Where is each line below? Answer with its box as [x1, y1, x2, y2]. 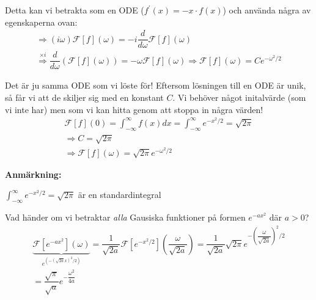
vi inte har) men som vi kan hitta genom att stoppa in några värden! [5, 103, 263, 115]
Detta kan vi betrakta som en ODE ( [5, 4, 144, 16]
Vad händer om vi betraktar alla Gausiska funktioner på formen [5, 211, 246, 224]
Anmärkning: [5, 167, 62, 180]
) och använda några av [222, 4, 311, 16]
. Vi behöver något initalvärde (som [172, 90, 306, 103]
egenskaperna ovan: [5, 15, 78, 28]
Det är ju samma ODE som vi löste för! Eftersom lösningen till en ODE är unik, [5, 79, 306, 92]
